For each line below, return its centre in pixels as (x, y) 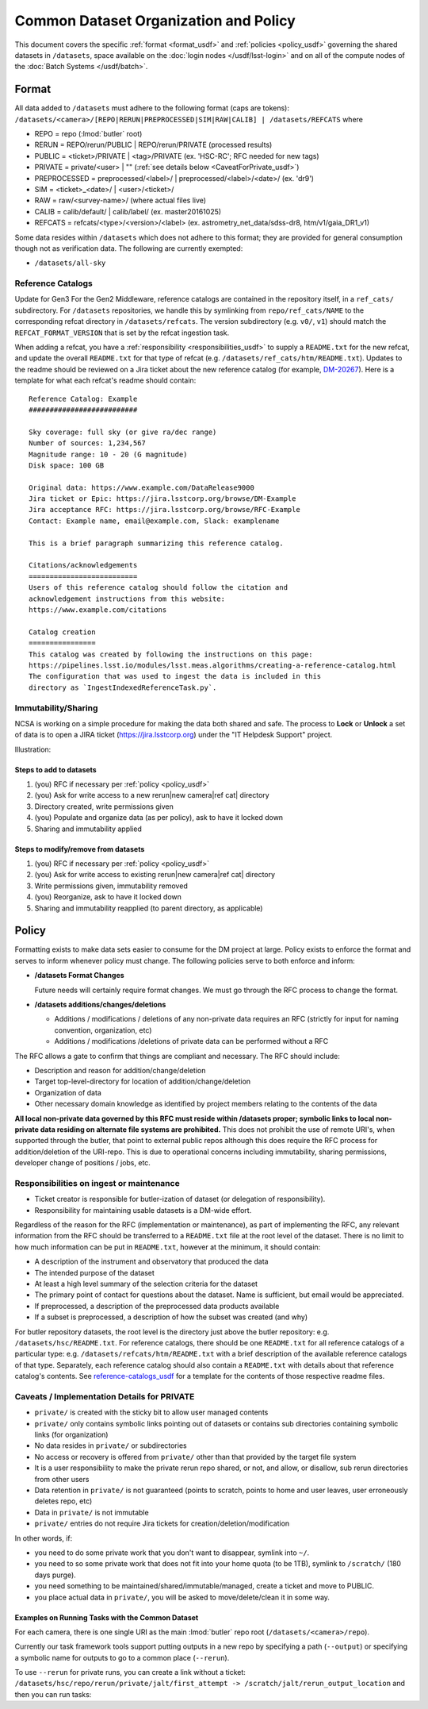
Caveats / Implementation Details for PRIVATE (105, 1396)
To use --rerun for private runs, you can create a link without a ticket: (130, 1672)
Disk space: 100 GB (67, 465)
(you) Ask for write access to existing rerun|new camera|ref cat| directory (155, 875)
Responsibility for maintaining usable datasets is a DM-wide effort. (143, 1210)
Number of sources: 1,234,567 (88, 443)
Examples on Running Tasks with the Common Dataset (107, 1617)
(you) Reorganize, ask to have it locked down (108, 897)
